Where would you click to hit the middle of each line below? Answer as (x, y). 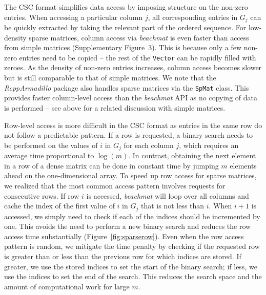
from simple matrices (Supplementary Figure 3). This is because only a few (123, 47)
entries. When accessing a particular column (74, 17)
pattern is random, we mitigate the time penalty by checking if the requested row (132, 246)
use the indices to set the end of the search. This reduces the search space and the (133, 276)
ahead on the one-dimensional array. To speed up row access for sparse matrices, (130, 175)
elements (243, 165)
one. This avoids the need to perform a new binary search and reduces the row (128, 226)
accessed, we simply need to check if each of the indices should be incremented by (132, 216)
